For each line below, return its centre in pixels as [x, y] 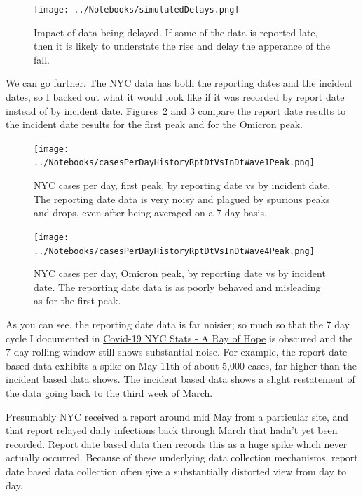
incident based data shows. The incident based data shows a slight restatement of [180, 379]
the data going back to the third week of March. [109, 392]
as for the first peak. [77, 301]
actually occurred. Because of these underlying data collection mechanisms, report [182, 457]
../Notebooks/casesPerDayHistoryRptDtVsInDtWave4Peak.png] [174, 251]
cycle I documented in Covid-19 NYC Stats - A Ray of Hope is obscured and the [179, 338]
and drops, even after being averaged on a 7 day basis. [150, 212]
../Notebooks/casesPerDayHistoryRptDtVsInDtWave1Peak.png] [174, 163]
